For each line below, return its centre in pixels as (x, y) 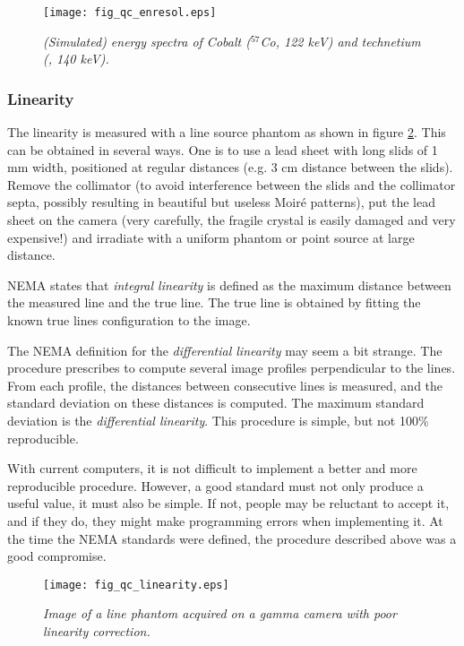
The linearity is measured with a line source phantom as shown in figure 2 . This (227, 132)
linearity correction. (97, 630)
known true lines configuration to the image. (129, 320)
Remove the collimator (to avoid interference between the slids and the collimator (232, 184)
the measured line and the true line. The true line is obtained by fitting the (214, 302)
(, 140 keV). (76, 59)
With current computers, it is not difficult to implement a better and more (212, 468)
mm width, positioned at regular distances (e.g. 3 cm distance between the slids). (230, 167)
